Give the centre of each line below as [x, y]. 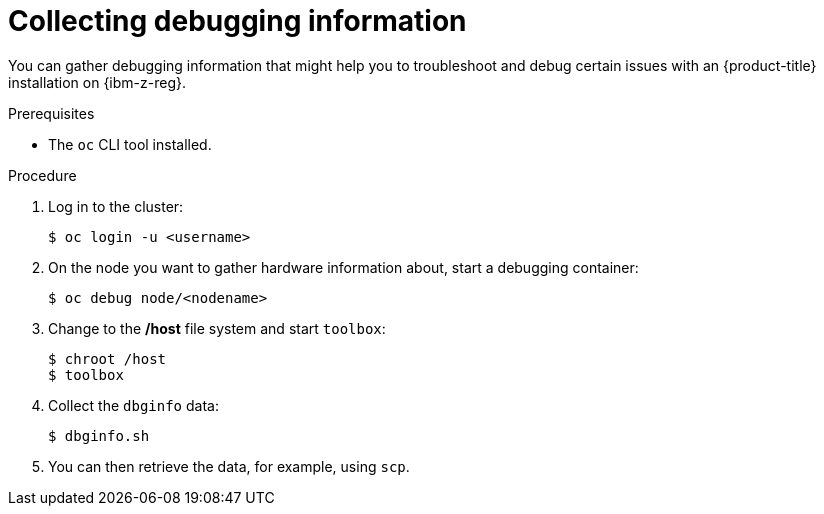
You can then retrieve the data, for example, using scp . [229, 466]
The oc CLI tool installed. [130, 144]
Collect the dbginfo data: [133, 405]
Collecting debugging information [237, 21]
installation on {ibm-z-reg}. [97, 82]
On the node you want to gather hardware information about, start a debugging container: [343, 267]
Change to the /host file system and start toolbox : [217, 328]
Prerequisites [51, 113]
